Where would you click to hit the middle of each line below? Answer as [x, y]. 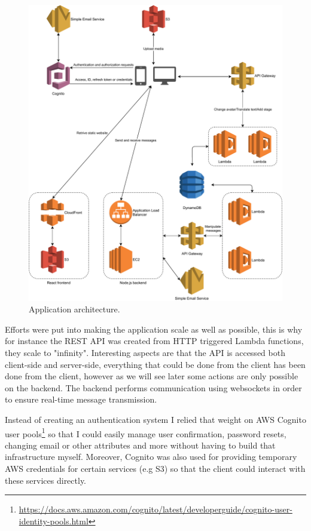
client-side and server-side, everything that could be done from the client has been [155, 364]
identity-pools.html [54, 521]
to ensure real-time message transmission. [81, 399]
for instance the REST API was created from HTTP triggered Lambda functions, [154, 341]
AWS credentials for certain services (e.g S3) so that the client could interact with [155, 468]
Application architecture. [74, 309]
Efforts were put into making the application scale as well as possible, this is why [154, 329]
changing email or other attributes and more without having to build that [140, 445]
